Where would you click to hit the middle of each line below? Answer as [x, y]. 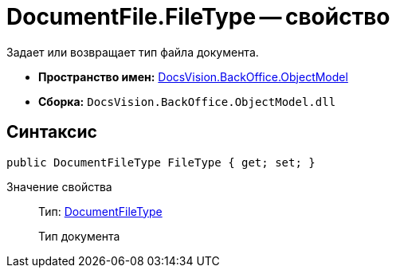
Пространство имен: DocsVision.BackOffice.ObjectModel [193, 76]
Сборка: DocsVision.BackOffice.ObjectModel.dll [187, 101]
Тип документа [79, 236]
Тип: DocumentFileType [100, 211]
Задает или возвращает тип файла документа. [133, 52]
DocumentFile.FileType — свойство [198, 17]
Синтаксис [52, 132]
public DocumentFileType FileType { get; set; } [161, 162]
